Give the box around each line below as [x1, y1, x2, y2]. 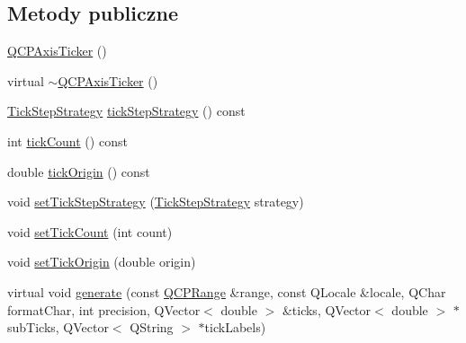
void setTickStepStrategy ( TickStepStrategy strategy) [7, 192, 304, 211]
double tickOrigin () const [7, 162, 150, 180]
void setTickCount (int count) [7, 222, 173, 241]
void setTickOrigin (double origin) [7, 252, 196, 271]
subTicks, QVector [7, 318, 109, 337]
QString [130, 318, 174, 337]
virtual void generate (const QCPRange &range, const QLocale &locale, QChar [7, 282, 446, 301]
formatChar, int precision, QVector [7, 300, 201, 319]
